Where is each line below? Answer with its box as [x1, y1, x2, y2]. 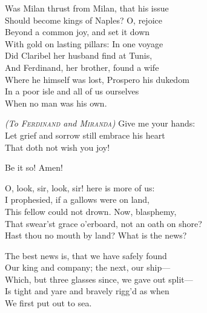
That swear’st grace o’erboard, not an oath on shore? [5, 217, 202, 229]
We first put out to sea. [5, 297, 92, 309]
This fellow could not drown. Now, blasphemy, [5, 205, 177, 217]
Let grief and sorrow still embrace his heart [5, 128, 165, 141]
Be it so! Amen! [5, 161, 63, 174]
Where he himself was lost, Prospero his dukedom [5, 73, 189, 85]
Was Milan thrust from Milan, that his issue [5, 2, 169, 14]
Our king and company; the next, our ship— [5, 261, 171, 274]
